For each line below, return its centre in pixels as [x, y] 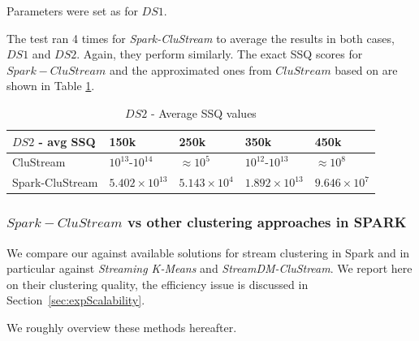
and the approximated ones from [190, 69]
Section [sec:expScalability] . [76, 300]
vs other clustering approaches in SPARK [267, 222]
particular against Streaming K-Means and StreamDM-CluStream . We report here [209, 268]
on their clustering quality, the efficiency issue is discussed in [158, 284]
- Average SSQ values [203, 112]
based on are [366, 69]
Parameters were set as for [72, 11]
